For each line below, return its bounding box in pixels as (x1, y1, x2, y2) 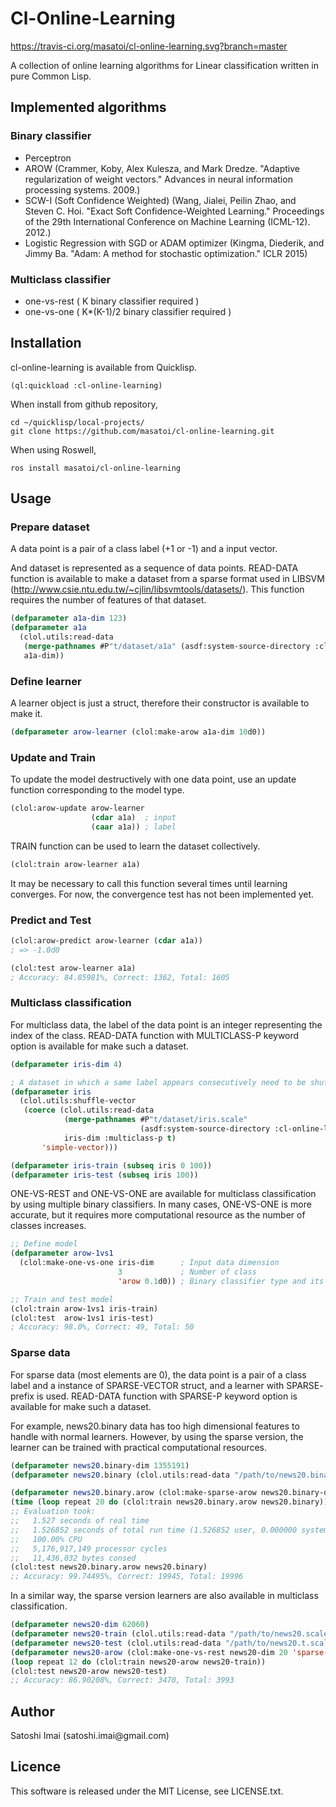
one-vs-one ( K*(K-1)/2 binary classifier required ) (24, 305, 232, 317)
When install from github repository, (10, 398, 158, 410)
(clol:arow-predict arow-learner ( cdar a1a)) (10, 936, 203, 946)
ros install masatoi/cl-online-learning (10, 463, 182, 473)
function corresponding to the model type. (10, 784, 185, 796)
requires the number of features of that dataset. (10, 594, 207, 606)
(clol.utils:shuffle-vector (19, 1096, 137, 1106)
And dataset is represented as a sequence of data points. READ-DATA (10, 562, 299, 574)
